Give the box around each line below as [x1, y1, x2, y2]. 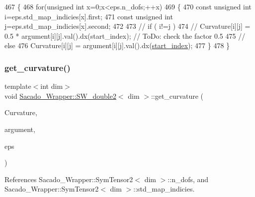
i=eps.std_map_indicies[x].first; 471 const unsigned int [4, 11, 173, 21]
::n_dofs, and [168, 174, 209, 184]
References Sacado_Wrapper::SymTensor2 [4, 174, 133, 184]
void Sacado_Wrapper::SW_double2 [4, 90, 116, 101]
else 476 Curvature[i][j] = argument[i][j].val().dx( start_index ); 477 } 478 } [4, 40, 230, 51]
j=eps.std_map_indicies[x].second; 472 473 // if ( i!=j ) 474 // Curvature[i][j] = [4, 21, 251, 31]
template [4, 81, 31, 91]
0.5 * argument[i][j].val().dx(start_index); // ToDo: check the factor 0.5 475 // [4, 30, 246, 41]
